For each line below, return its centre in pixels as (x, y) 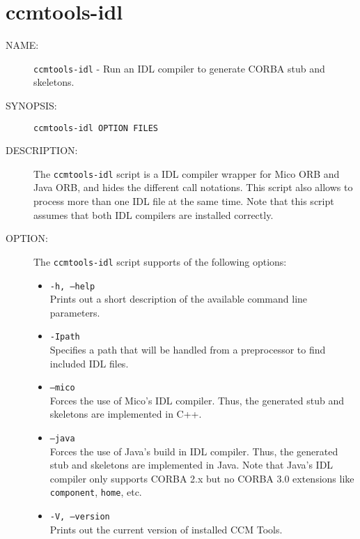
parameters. (75, 312)
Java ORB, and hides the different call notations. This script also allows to (193, 187)
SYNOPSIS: (31, 105)
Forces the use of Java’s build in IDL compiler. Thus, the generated (194, 451)
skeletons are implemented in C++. (126, 414)
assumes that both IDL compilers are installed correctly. (154, 214)
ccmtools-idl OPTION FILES (96, 128)
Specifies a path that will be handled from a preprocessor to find (188, 349)
